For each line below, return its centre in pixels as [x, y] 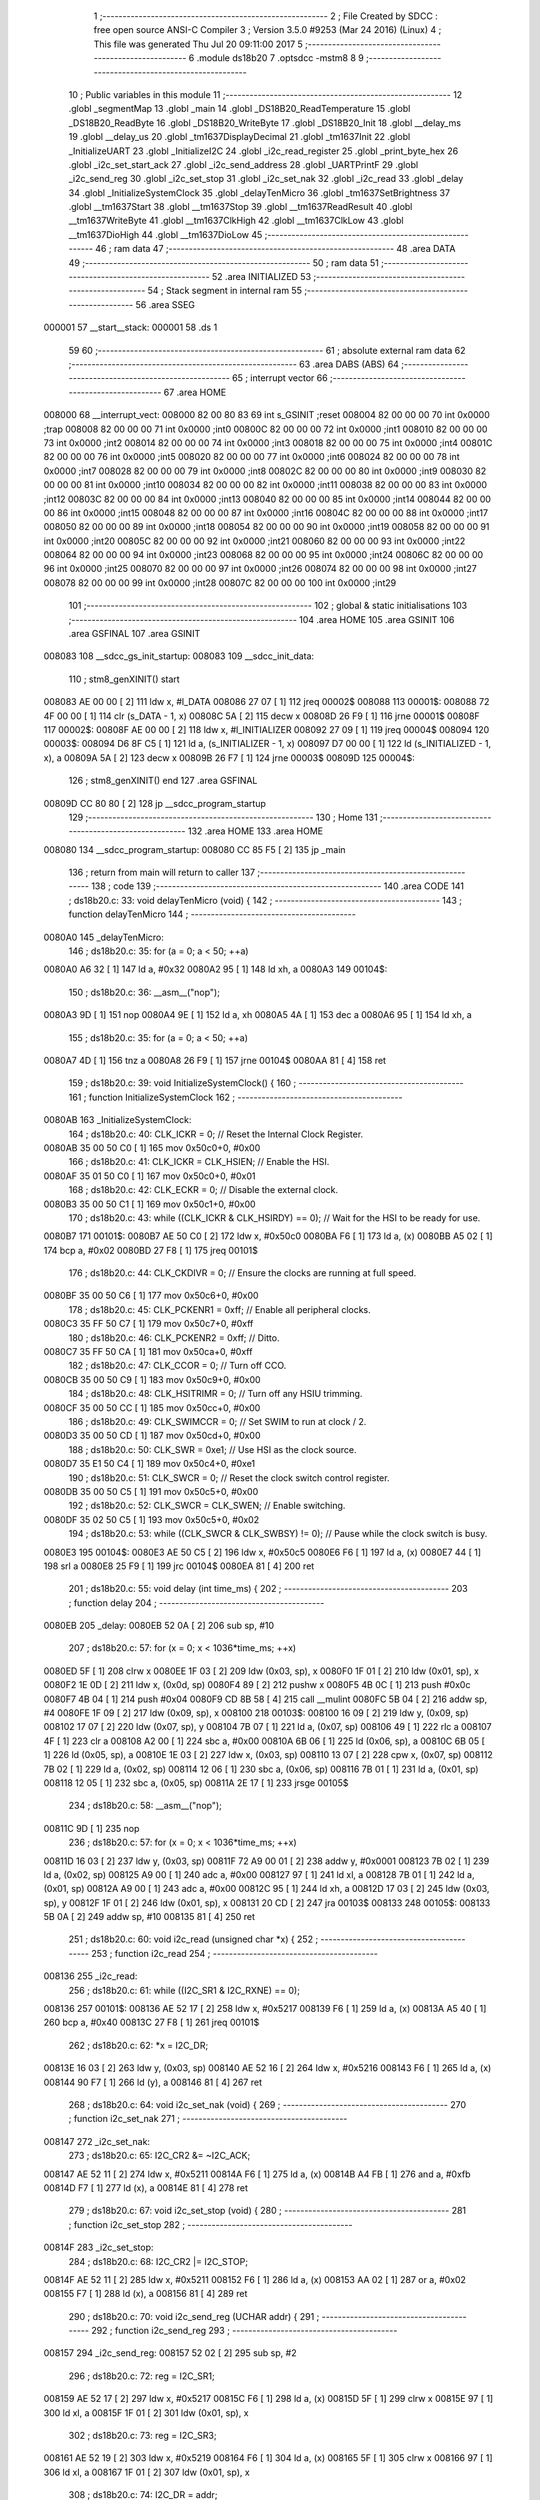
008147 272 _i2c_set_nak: [96, 2141]
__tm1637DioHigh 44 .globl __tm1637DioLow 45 [165, 234]
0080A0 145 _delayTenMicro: [104, 937]
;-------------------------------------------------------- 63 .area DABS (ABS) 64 [234, 364]
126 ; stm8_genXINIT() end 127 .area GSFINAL [163, 781]
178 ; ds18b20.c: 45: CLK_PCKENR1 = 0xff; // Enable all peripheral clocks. [220, 1309]
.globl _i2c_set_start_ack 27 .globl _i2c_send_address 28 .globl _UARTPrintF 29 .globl [243, 164]
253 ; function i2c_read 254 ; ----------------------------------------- [235, 1953]
